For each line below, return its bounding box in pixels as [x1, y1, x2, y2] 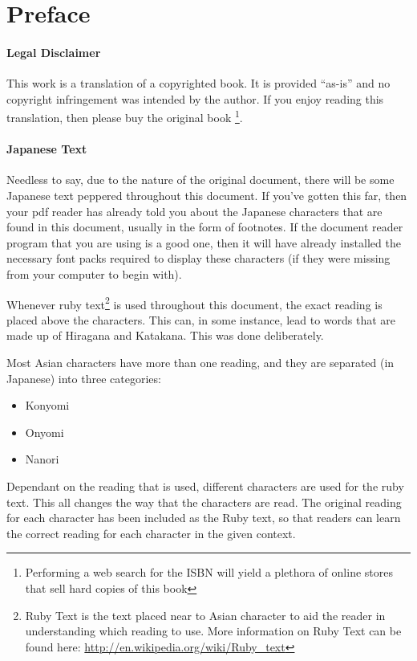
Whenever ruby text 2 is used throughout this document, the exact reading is [6, 293, 383, 312]
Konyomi [25, 397, 70, 414]
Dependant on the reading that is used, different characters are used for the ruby [6, 477, 404, 494]
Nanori [25, 451, 59, 467]
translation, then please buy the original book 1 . [6, 107, 243, 126]
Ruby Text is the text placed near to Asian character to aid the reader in [25, 606, 386, 623]
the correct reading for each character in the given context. [6, 524, 296, 541]
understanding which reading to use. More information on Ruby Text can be [25, 622, 402, 639]
